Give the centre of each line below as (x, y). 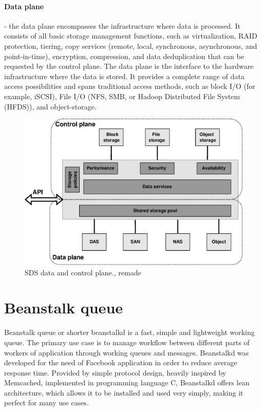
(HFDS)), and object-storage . (50, 106)
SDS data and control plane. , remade (83, 272)
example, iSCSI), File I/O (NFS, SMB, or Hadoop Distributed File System (122, 96)
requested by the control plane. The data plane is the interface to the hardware (129, 66)
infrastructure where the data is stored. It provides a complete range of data (124, 76)
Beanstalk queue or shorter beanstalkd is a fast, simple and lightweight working (129, 332)
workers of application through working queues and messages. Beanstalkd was (127, 352)
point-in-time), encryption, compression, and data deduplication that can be (124, 56)
